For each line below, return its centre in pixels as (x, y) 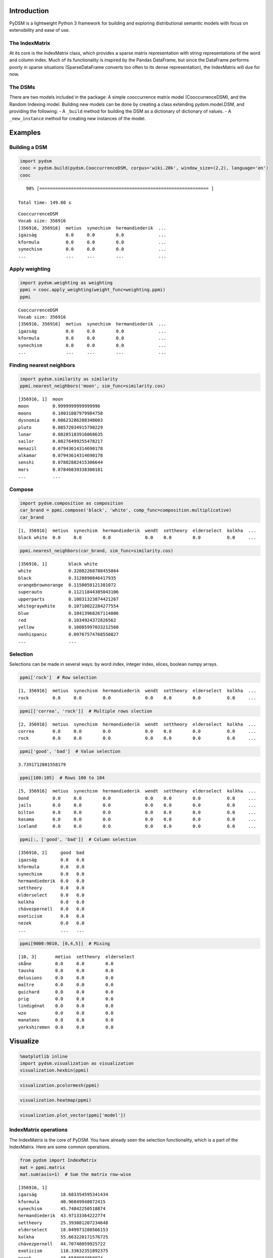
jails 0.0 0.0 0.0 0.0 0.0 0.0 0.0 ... (137, 805)
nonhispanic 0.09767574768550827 (69, 634)
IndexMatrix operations (38, 1130)
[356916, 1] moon (41, 399)
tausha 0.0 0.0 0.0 (66, 971)
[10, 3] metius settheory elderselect (77, 957)
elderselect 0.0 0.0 (51, 895)
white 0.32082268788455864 (69, 571)
